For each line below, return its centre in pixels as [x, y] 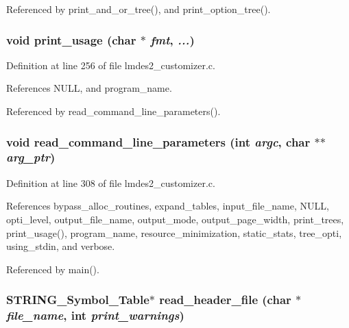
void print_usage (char [71, 39]
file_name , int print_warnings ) [95, 315]
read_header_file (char [225, 300]
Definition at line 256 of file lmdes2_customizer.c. [111, 65]
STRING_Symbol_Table [78, 300]
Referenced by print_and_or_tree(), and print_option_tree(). [139, 9]
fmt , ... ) [172, 39]
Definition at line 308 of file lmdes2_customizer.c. [111, 182]
